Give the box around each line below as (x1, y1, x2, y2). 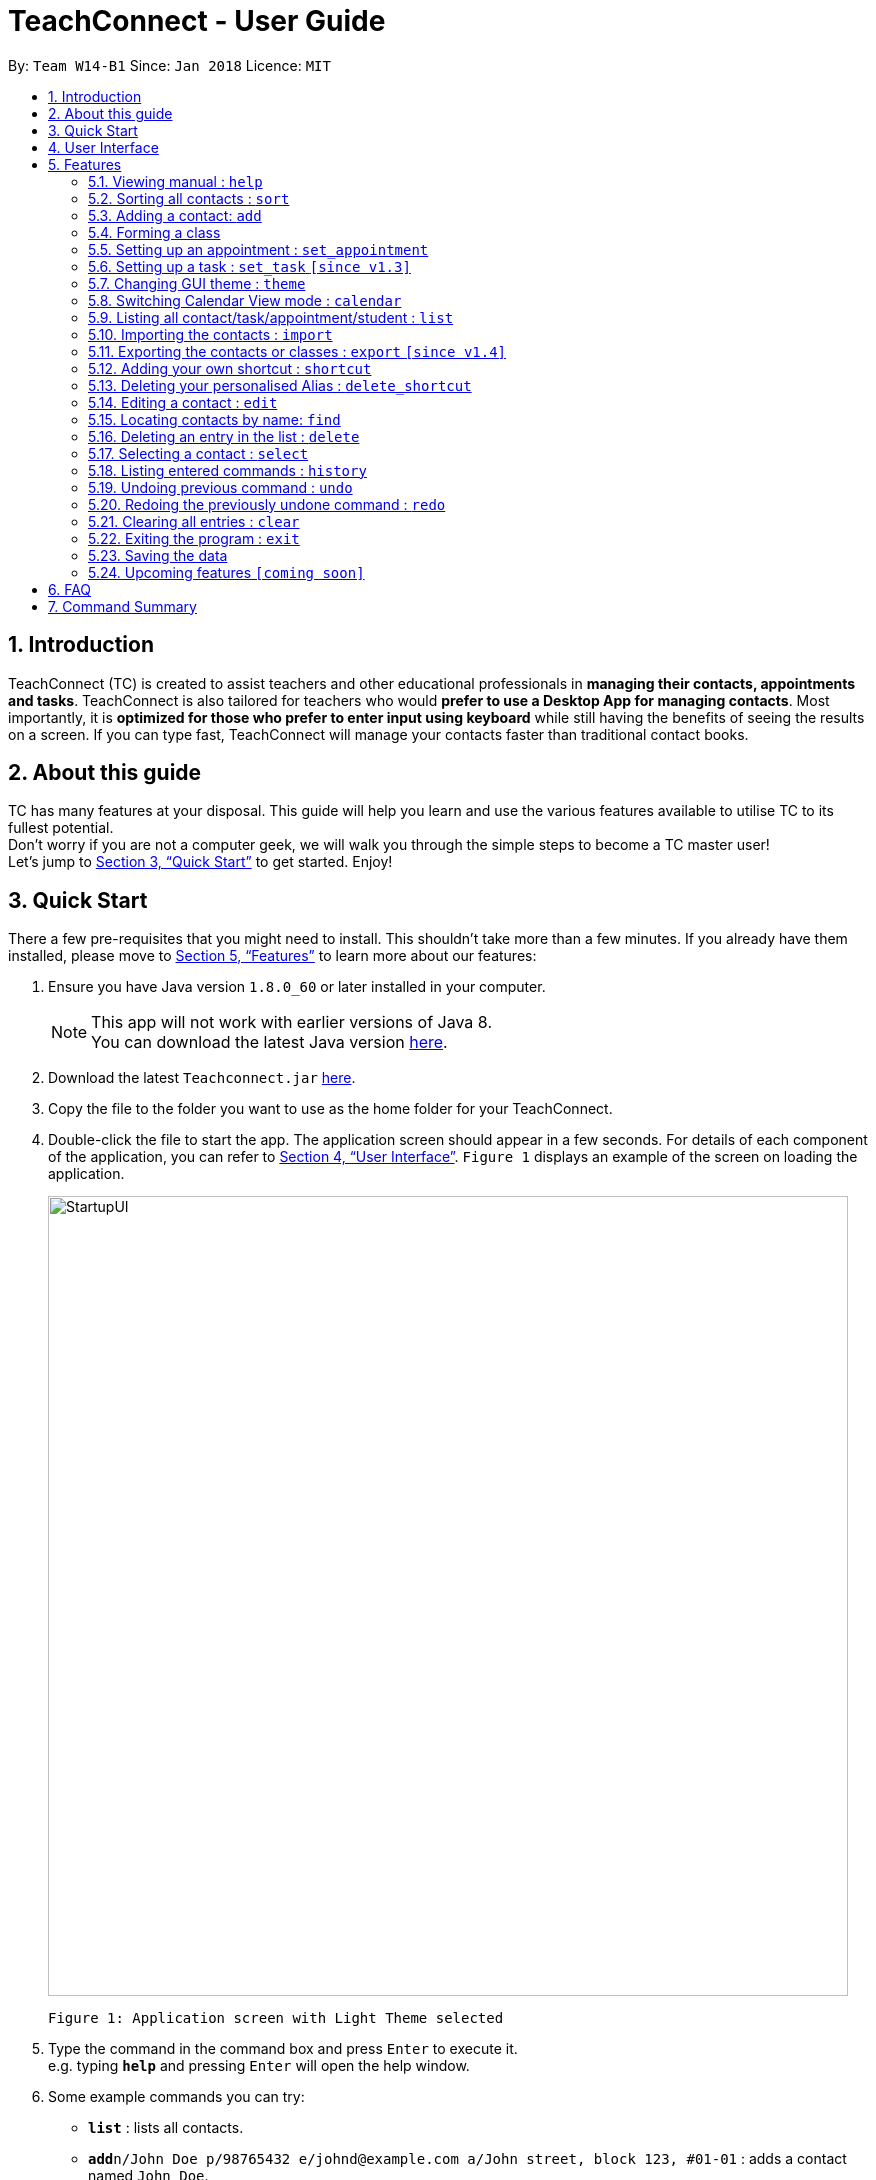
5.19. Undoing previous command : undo (88, 478, 353, 496)
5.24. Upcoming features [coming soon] (88, 563, 365, 581)
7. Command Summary (48, 597, 197, 615)
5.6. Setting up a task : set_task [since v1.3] (88, 257, 411, 275)
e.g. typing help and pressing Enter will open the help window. (48, 2057, 470, 2075)
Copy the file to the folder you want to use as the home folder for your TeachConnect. (48, 1100, 613, 1118)
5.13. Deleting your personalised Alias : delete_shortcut (88, 376, 472, 394)
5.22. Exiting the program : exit (88, 529, 300, 547)
